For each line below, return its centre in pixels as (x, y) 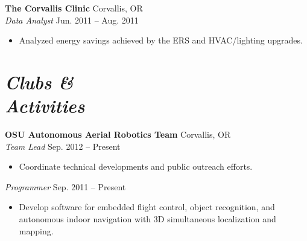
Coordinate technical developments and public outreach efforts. (136, 166)
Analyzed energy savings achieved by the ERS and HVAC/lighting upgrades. (161, 40)
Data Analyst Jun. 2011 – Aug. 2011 (72, 20)
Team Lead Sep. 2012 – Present (63, 146)
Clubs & (39, 82)
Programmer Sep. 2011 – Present (65, 186)
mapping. (36, 230)
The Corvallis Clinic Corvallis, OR (74, 8)
